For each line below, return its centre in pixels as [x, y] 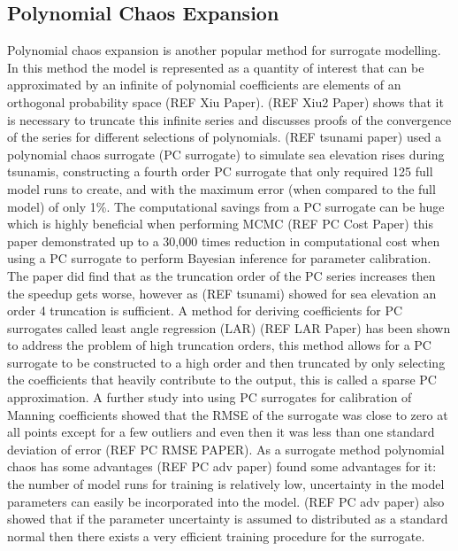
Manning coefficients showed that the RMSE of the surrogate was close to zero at [228, 414]
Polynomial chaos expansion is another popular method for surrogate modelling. [224, 50]
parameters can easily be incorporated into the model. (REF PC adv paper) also [226, 501]
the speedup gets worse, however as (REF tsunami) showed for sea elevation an [222, 293]
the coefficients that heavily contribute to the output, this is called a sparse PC [222, 380]
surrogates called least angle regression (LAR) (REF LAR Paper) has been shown [229, 327]
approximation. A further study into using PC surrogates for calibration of [210, 397]
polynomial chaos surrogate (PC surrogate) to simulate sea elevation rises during [226, 154]
